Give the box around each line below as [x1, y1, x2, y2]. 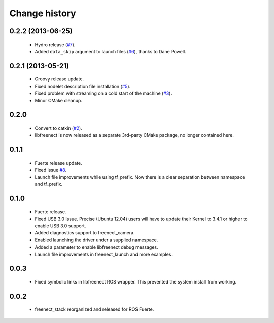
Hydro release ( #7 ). [35, 41, 76, 48]
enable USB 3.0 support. [35, 223, 86, 229]
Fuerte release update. [35, 159, 82, 166]
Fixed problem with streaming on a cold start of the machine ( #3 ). [35, 90, 173, 96]
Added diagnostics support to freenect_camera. [35, 230, 135, 236]
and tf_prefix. [35, 181, 63, 187]
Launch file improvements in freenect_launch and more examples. [35, 251, 173, 257]
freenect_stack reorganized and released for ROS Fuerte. [35, 306, 154, 312]
